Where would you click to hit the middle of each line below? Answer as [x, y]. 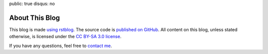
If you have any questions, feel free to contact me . [61, 46]
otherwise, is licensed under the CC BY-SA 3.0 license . [65, 37]
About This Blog [34, 18]
